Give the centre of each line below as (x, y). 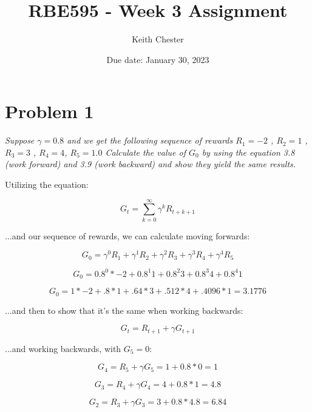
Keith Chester (158, 39)
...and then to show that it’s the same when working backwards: (124, 310)
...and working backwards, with (63, 348)
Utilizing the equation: (47, 184)
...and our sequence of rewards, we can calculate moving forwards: (127, 235)
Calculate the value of (145, 152)
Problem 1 (49, 111)
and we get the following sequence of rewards (150, 140)
